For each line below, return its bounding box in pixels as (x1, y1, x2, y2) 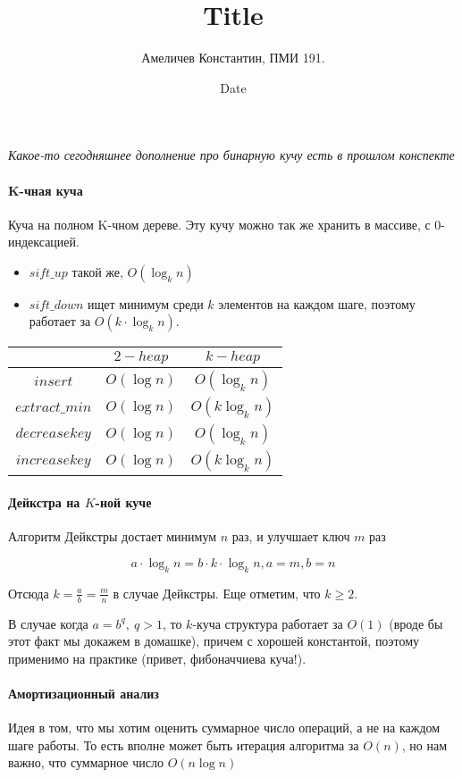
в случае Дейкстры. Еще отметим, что (113, 583, 321, 602)
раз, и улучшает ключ (231, 527, 350, 546)
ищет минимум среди (88, 294, 204, 313)
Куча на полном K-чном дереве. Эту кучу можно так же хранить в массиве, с (8, 214, 431, 233)
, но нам (401, 735, 448, 754)
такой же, (71, 262, 123, 280)
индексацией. (8, 232, 80, 251)
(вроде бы (389, 614, 443, 632)
